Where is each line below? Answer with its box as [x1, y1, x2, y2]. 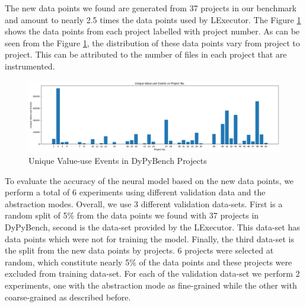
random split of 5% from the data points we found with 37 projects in [5, 209, 259, 221]
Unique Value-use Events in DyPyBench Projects [28, 154, 207, 167]
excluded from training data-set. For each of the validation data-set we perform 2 [5, 267, 300, 280]
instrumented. [5, 59, 55, 72]
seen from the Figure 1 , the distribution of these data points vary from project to [5, 36, 300, 49]
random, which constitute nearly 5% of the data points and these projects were [5, 255, 292, 268]
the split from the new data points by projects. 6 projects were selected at [5, 244, 274, 257]
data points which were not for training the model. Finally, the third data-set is [5, 232, 294, 245]
